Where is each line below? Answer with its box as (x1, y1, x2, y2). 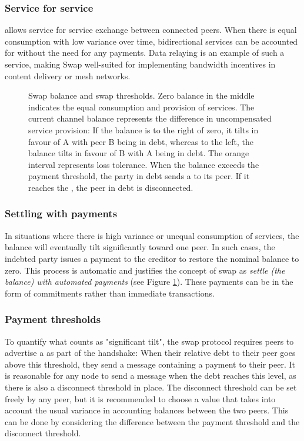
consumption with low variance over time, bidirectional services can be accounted (5, 35, 298, 47)
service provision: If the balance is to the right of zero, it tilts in (28, 123, 259, 136)
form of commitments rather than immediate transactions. (5, 287, 215, 299)
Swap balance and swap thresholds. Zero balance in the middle (28, 89, 255, 102)
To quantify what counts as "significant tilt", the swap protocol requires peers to (5, 335, 294, 347)
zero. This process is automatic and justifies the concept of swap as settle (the (5, 264, 285, 276)
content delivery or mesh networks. (5, 69, 131, 82)
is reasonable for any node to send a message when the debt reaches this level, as (5, 369, 296, 382)
